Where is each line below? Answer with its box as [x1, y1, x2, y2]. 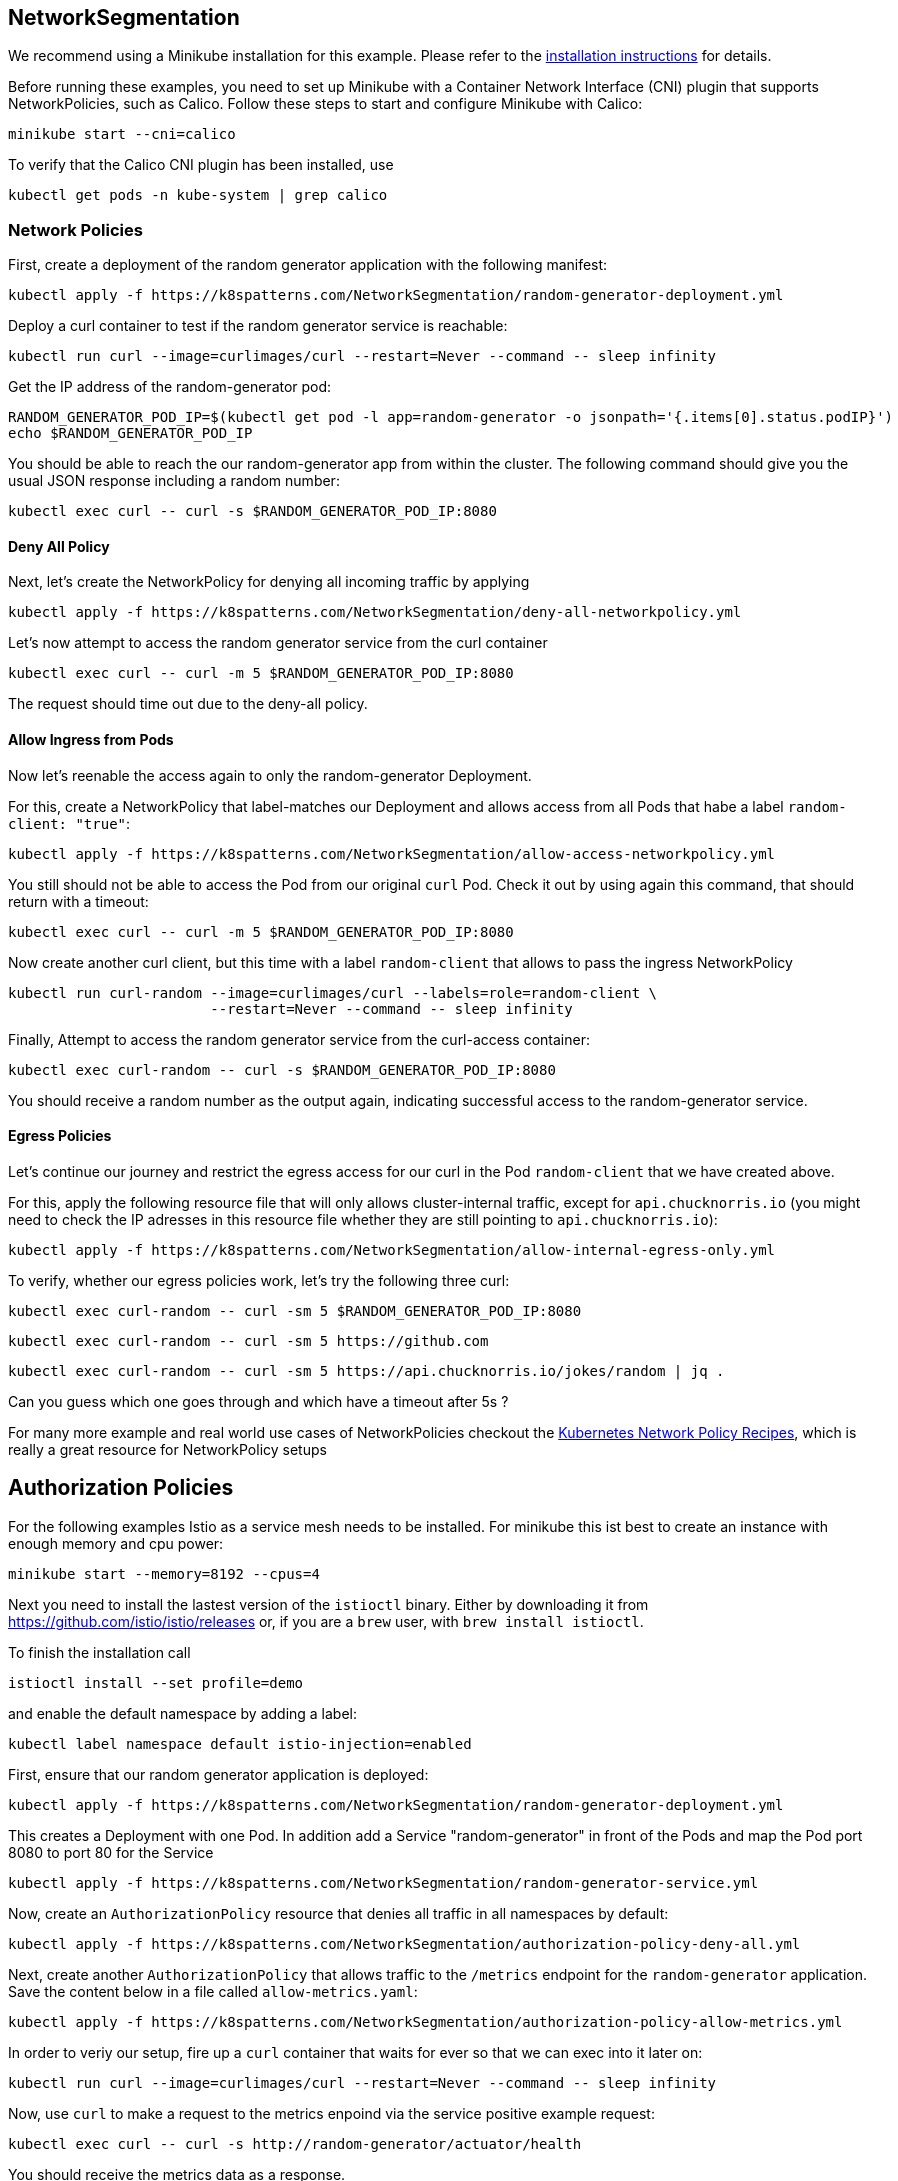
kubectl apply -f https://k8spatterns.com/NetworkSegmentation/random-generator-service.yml [8, 1874, 759, 1891]
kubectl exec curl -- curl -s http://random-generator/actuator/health [8, 2135, 582, 2152]
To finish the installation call [8, 1643, 191, 1661]
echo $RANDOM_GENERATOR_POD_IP [8, 425, 253, 442]
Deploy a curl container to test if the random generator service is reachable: [8, 317, 508, 335]
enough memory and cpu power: [8, 1534, 224, 1552]
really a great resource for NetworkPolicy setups [8, 1440, 327, 1458]
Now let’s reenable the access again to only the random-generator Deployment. [8, 766, 532, 784]
